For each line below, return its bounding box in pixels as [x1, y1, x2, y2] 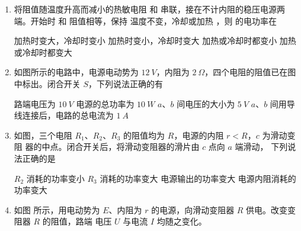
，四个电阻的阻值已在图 [204, 66, 296, 78]
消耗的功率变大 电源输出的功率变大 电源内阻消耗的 [100, 172, 296, 184]
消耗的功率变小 [26, 172, 85, 184]
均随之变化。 [156, 215, 207, 227]
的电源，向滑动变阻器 [151, 203, 235, 216]
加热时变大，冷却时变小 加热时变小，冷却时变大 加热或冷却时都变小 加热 [14, 34, 296, 47]
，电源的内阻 [174, 129, 224, 141]
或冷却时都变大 [14, 46, 72, 58]
